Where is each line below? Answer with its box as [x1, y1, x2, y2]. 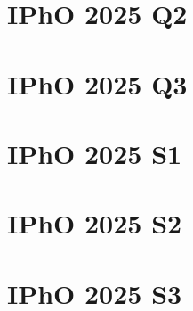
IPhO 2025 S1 [7, 135, 182, 171]
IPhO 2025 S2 [7, 205, 182, 241]
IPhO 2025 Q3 [7, 65, 188, 102]
